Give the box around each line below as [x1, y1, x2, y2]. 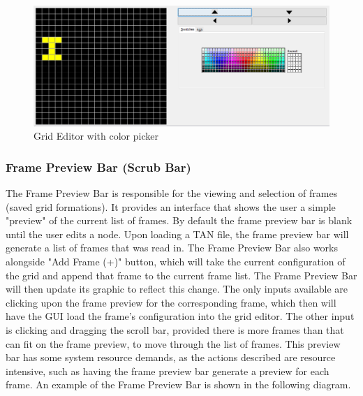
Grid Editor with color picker [34, 129, 158, 143]
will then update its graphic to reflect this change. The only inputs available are [6, 281, 348, 296]
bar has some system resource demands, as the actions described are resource [6, 350, 336, 365]
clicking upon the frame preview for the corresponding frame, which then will [6, 295, 336, 309]
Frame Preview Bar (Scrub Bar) [6, 158, 191, 175]
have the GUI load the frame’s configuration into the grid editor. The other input [6, 309, 355, 323]
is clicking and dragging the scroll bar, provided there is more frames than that [6, 323, 344, 337]
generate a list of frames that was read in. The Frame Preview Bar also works [6, 240, 339, 255]
